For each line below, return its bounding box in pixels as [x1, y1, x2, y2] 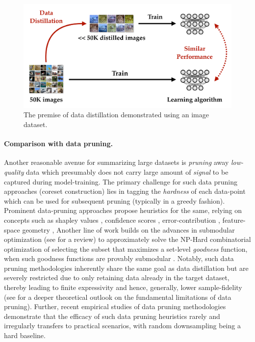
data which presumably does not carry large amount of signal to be [26, 166, 229, 177]
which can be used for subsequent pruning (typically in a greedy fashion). [4, 195, 225, 206]
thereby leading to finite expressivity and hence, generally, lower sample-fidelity [4, 282, 242, 292]
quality [4, 166, 24, 177]
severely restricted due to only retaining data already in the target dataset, [4, 272, 229, 283]
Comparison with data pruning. [4, 138, 113, 149]
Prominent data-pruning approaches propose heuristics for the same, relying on [4, 205, 242, 215]
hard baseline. [4, 330, 46, 341]
